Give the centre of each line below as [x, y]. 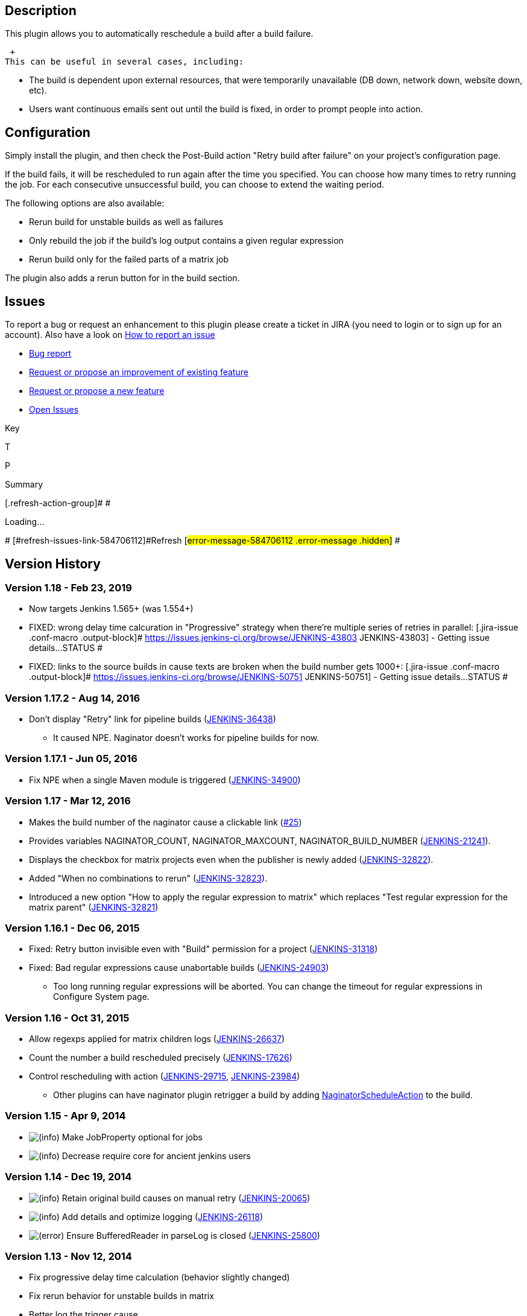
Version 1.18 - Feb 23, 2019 [68, 587]
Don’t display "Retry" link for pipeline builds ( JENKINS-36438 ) [153, 719]
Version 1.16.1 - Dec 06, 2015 [72, 928]
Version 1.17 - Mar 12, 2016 [68, 801]
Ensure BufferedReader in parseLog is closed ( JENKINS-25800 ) [193, 1235]
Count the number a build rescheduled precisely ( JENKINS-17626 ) [161, 1058]
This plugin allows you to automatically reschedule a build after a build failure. [159, 34]
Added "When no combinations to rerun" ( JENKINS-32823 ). [148, 878]
